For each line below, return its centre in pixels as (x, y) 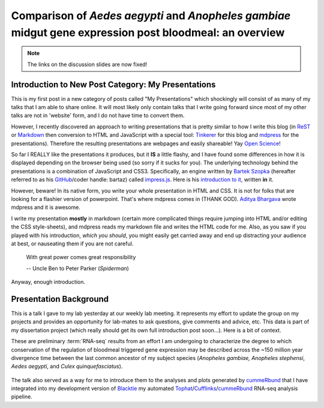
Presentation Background (60, 299)
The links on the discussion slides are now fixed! (87, 64)
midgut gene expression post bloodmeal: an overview (148, 32)
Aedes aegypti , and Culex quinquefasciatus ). (67, 367)
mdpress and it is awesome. (46, 208)
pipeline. (22, 397)
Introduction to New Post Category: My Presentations (113, 84)
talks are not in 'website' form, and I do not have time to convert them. (98, 115)
